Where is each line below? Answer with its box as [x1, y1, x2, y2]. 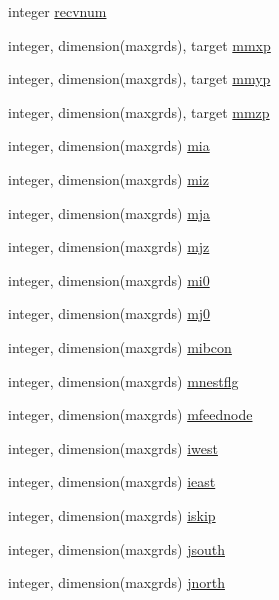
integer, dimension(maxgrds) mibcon [8, 336, 232, 357]
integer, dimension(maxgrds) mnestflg [8, 370, 239, 391]
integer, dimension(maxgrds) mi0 [8, 269, 210, 290]
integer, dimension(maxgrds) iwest [8, 437, 218, 458]
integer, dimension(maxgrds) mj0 [8, 303, 211, 324]
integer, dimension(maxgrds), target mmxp [8, 34, 271, 55]
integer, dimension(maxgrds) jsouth [8, 538, 225, 559]
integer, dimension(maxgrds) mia [8, 135, 210, 156]
